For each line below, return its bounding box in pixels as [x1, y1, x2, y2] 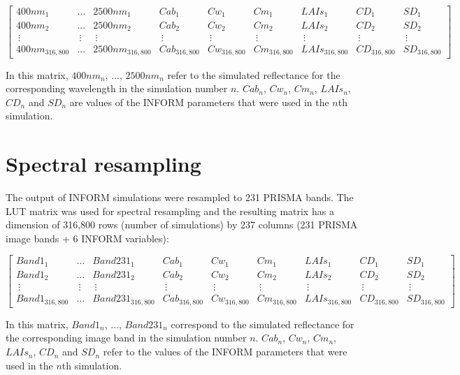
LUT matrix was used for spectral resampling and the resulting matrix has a [6, 203, 334, 218]
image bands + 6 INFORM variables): [6, 230, 169, 245]
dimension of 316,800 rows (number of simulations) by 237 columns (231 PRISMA [6, 217, 358, 232]
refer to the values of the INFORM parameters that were [103, 344, 347, 359]
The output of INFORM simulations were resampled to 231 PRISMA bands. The [6, 190, 354, 204]
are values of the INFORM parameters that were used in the [69, 94, 329, 109]
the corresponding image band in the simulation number [6, 330, 247, 345]
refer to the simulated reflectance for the [167, 67, 340, 82]
